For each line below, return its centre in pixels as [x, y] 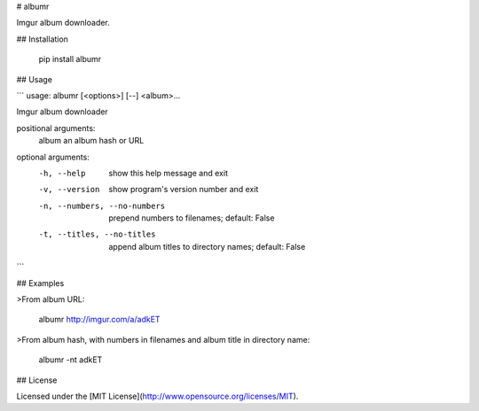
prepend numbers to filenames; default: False [192, 218]
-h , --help [62, 173]
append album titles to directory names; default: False [207, 246]
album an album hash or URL [91, 141]
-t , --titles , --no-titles [97, 234]
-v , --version [69, 190]
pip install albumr [70, 59]
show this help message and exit [168, 173]
